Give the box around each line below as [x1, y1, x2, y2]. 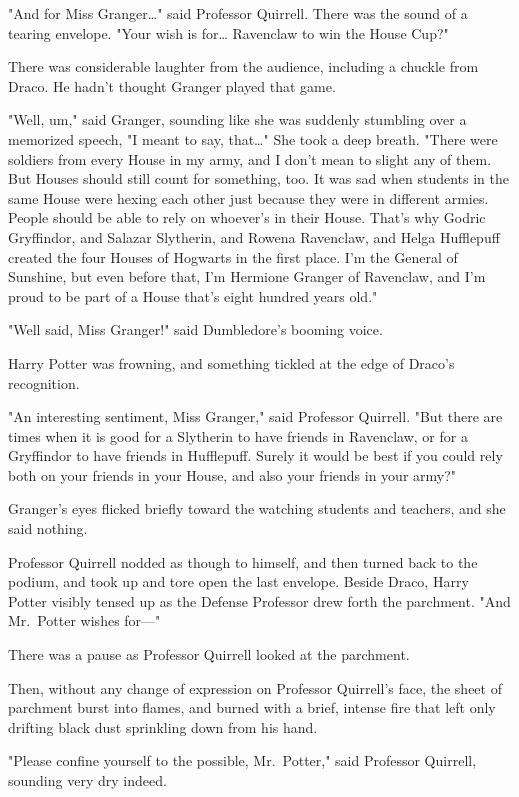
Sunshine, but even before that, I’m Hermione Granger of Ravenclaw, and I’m [8, 266, 486, 287]
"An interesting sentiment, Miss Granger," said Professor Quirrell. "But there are [8, 406, 503, 427]
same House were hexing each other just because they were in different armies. [8, 187, 489, 208]
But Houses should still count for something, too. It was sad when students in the [8, 168, 510, 189]
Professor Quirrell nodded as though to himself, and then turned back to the [8, 551, 478, 572]
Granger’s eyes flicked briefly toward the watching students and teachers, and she [8, 498, 506, 519]
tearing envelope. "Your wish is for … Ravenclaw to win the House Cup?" [8, 22, 449, 43]
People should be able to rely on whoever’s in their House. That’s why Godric [8, 207, 486, 228]
